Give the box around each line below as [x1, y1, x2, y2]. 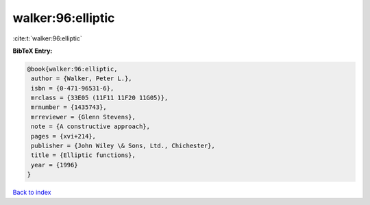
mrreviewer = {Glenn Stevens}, [31, 113, 136, 121]
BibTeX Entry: [12, 47, 53, 55]
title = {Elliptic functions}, [31, 152, 136, 159]
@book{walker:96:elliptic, [27, 65, 118, 73]
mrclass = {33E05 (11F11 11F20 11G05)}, [31, 94, 169, 102]
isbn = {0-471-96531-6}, [31, 84, 114, 92]
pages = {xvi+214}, [31, 132, 96, 140]
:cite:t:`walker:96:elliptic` [12, 34, 82, 43]
